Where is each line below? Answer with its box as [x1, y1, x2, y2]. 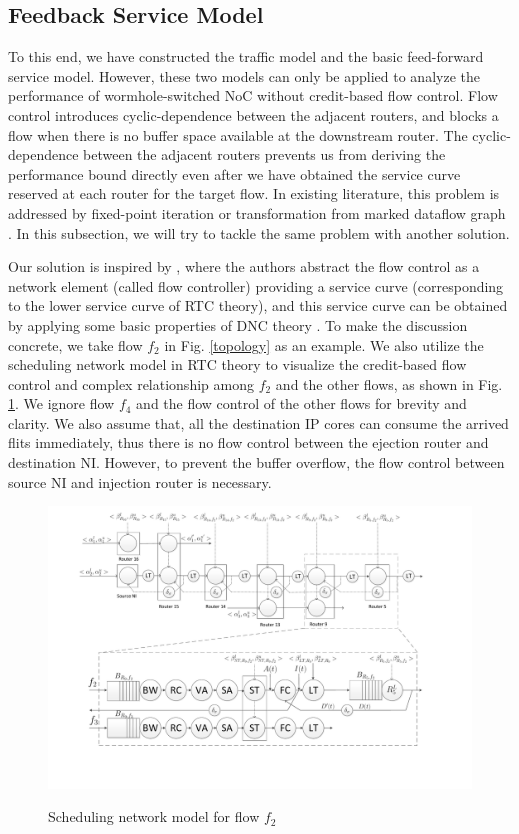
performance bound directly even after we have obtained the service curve [8, 163, 461, 184]
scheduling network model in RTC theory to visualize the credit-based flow [8, 354, 467, 375]
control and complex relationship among [8, 373, 254, 394]
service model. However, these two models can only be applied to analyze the [8, 65, 480, 86]
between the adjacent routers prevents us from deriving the [83, 144, 446, 165]
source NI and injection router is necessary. [8, 471, 272, 492]
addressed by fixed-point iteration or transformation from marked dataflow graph [8, 202, 506, 223]
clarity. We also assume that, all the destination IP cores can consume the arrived [8, 412, 509, 433]
